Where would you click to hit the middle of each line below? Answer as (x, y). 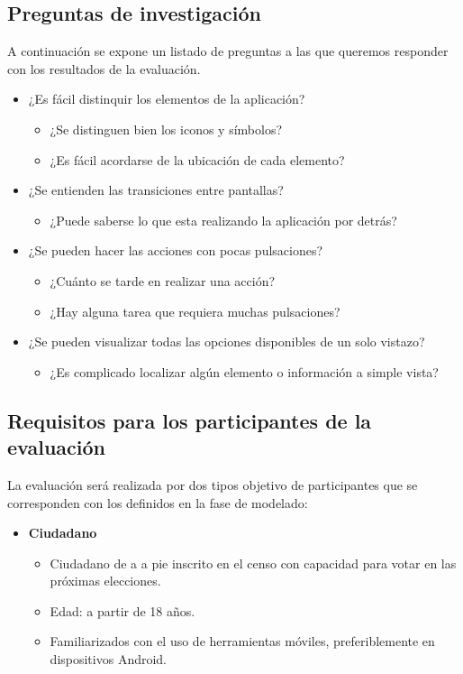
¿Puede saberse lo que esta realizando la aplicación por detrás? (223, 220)
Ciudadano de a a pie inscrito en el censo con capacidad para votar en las (253, 563)
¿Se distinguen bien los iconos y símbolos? (166, 129)
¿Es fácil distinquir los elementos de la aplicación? (167, 99)
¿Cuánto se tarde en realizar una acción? (163, 280)
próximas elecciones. (105, 581)
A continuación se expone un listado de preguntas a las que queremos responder (228, 51)
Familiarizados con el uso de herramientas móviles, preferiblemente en (242, 641)
